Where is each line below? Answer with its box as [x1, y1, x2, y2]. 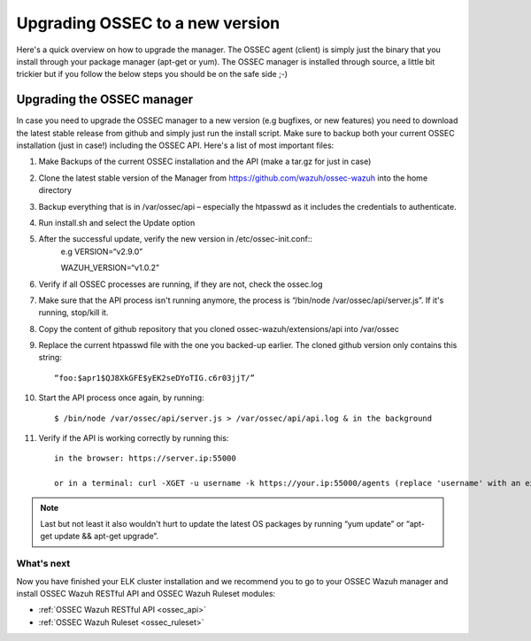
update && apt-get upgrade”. [54, 531, 159, 542]
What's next [16, 558, 71, 570]
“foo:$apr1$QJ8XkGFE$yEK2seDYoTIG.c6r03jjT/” [54, 373, 256, 382]
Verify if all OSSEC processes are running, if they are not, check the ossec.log [38, 279, 323, 290]
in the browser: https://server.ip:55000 [54, 453, 236, 464]
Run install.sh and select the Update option [38, 217, 196, 228]
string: [38, 352, 62, 363]
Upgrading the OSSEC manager [16, 92, 194, 107]
